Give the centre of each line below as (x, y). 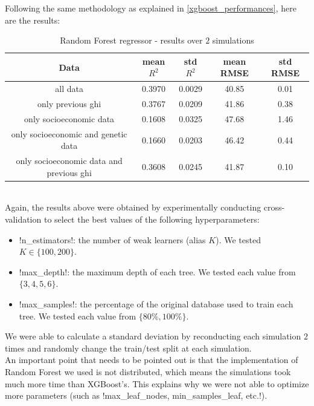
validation (23, 219)
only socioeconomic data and (69, 161)
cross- (274, 207)
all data (69, 89)
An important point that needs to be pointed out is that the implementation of (152, 360)
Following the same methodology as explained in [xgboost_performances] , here (151, 8)
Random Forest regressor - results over (131, 40)
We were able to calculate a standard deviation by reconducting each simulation (153, 336)
